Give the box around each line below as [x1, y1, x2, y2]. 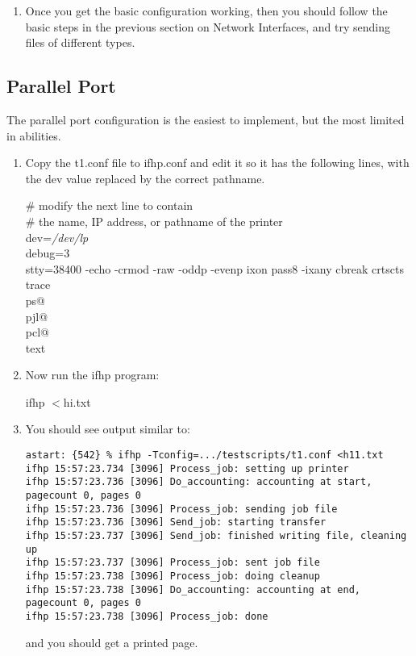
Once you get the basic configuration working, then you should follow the [25, 2, 388, 19]
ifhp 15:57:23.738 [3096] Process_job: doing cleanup [25, 570, 320, 582]
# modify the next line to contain [25, 197, 193, 214]
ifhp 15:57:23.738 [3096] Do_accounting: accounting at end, [25, 583, 361, 595]
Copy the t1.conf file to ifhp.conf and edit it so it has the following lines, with [25, 154, 410, 171]
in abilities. [6, 127, 61, 144]
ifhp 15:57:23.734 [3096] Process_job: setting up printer [25, 462, 349, 474]
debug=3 [25, 244, 70, 261]
